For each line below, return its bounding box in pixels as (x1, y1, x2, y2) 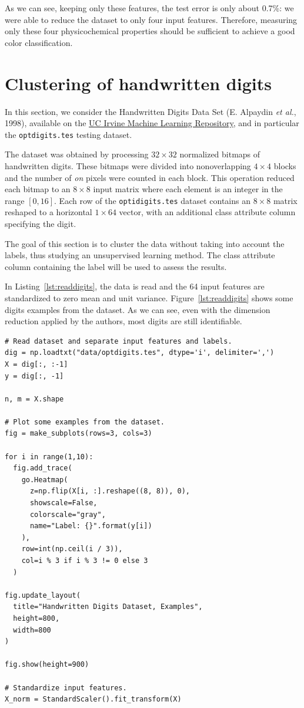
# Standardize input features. (5, 683, 127, 692)
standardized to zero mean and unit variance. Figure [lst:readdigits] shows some (5, 291, 293, 304)
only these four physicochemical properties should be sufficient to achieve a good (5, 25, 295, 37)
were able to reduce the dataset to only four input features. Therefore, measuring (5, 13, 298, 25)
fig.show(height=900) (5, 660, 89, 669)
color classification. (5, 36, 73, 48)
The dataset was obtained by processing (5, 148, 149, 160)
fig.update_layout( (5, 591, 81, 600)
